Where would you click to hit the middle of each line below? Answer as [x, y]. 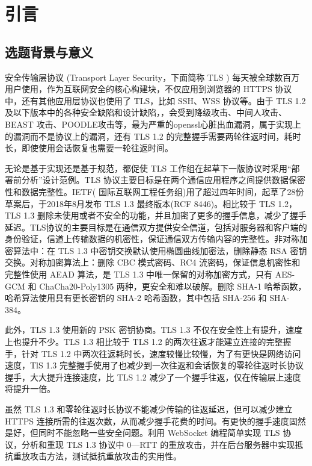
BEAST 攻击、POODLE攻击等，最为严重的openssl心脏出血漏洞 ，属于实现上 [153, 124]
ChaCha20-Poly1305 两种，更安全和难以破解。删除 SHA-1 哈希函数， [173, 286]
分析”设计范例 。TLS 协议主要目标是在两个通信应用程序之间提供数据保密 [163, 180]
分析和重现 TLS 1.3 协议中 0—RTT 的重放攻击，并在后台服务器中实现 [158, 444]
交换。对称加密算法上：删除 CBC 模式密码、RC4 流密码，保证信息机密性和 [153, 262]
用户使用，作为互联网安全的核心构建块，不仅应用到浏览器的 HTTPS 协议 [148, 89]
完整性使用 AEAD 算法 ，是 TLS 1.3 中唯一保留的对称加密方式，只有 [139, 274]
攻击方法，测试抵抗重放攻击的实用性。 [106, 456]
